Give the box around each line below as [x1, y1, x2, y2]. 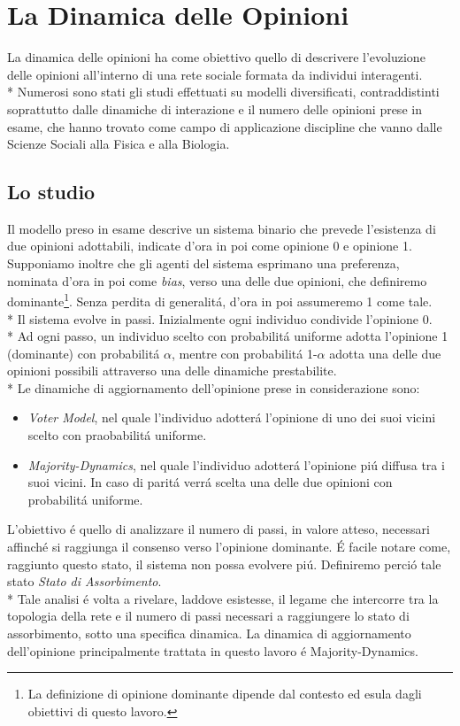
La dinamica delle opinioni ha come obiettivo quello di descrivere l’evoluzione [7, 48, 425, 66]
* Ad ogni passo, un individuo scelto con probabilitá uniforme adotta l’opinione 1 [7, 327, 448, 345]
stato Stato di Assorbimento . [7, 572, 162, 591]
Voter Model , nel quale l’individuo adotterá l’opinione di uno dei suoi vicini [27, 408, 436, 427]
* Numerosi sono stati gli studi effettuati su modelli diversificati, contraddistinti [7, 82, 440, 101]
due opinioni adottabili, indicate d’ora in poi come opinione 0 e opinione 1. [7, 236, 412, 255]
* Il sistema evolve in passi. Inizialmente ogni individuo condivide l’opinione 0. [7, 309, 433, 328]
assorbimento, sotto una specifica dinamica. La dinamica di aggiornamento [7, 624, 411, 643]
